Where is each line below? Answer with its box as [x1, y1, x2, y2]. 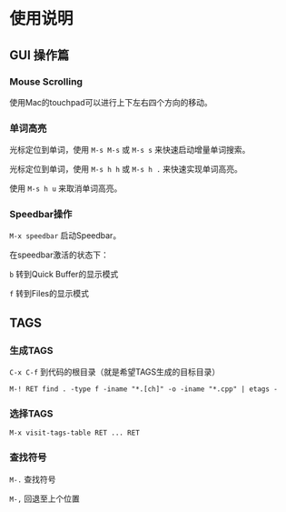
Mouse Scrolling [9, 75, 84, 87]
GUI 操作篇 [9, 47, 70, 63]
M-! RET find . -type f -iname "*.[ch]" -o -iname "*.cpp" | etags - [9, 385, 279, 394]
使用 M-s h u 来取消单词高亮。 [9, 183, 123, 194]
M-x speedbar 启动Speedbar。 [9, 230, 122, 241]
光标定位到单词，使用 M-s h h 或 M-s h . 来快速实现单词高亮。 [9, 164, 242, 175]
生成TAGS [9, 344, 54, 356]
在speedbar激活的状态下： [9, 249, 109, 260]
